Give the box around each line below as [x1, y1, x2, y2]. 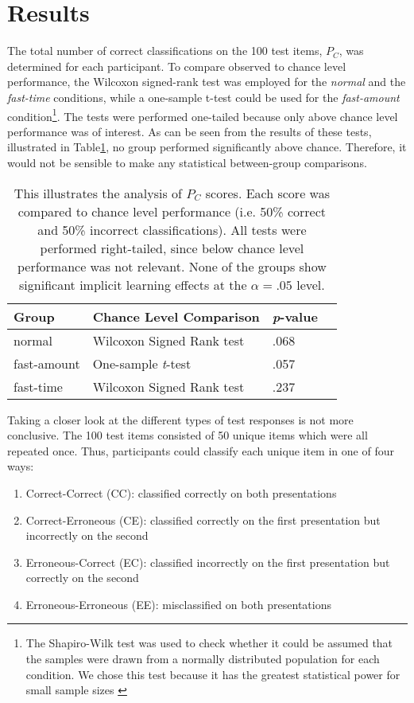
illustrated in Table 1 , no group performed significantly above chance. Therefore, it [7, 139, 407, 155]
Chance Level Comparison [92, 307, 260, 326]
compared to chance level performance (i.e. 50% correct [17, 201, 327, 221]
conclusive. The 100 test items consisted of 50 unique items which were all [7, 427, 368, 443]
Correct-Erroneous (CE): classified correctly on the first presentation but [25, 511, 381, 528]
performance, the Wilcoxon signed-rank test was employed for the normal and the [7, 73, 406, 90]
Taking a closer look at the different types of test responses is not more [7, 411, 354, 428]
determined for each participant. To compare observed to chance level [7, 57, 346, 74]
